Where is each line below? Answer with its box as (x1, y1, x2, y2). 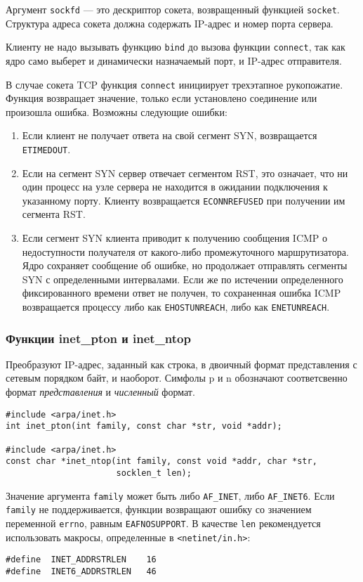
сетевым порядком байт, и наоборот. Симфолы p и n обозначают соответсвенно (6, 370, 348, 385)
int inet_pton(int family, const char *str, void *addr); (6, 421, 282, 432)
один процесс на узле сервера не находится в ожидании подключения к (22, 179, 328, 194)
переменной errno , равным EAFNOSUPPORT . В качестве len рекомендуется (6, 515, 321, 530)
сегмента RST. (22, 207, 86, 221)
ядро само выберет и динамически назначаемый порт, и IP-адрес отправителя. (6, 53, 342, 67)
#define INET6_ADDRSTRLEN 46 (6, 566, 157, 576)
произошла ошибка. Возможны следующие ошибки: (6, 104, 227, 119)
